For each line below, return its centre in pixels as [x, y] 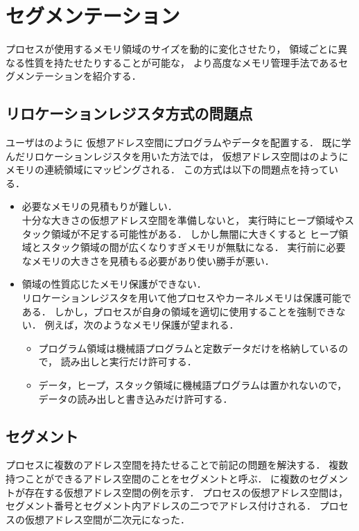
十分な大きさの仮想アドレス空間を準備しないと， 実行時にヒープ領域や [183, 220]
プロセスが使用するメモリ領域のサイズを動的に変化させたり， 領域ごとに [172, 49]
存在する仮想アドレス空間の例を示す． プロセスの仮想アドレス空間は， [186, 492]
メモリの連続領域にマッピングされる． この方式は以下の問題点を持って [167, 169]
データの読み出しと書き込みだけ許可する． [135, 398]
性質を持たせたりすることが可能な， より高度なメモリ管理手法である [182, 62]
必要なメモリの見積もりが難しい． [99, 206]
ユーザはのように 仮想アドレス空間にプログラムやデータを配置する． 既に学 [178, 142]
